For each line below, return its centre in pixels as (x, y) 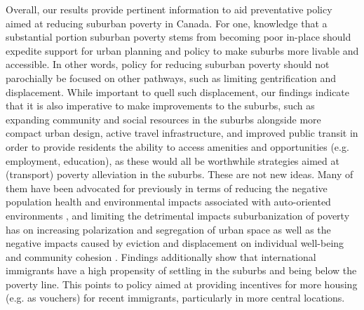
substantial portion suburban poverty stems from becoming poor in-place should (178, 37)
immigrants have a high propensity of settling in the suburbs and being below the (181, 270)
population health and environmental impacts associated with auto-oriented (168, 202)
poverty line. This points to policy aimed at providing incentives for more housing (182, 284)
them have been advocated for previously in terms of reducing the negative (167, 188)
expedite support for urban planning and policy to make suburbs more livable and (182, 50)
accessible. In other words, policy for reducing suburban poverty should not (168, 64)
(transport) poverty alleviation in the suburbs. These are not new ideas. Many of (180, 174)
